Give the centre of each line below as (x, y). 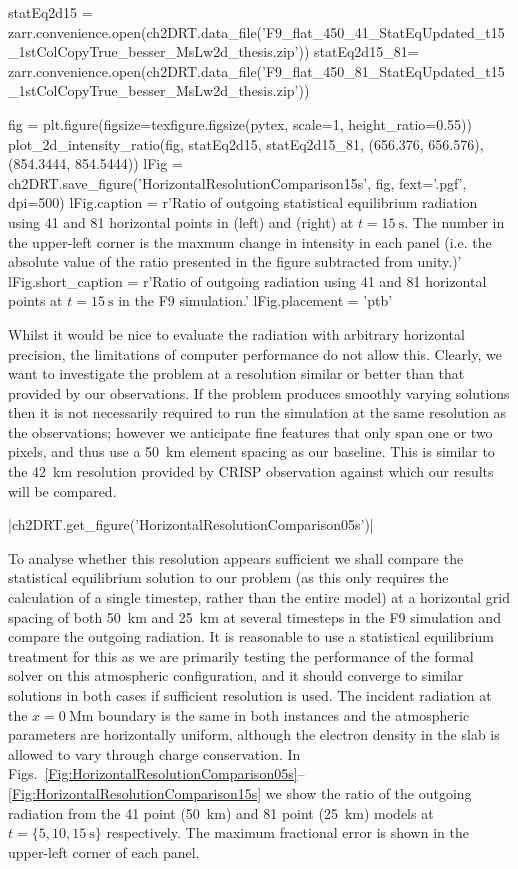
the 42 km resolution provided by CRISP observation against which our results (251, 471)
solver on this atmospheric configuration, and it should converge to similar (236, 675)
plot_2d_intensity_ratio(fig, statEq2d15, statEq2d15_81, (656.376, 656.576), (246, 143)
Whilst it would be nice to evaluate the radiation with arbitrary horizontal (236, 333)
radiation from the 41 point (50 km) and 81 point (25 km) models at (221, 812)
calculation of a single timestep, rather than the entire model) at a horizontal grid (259, 597)
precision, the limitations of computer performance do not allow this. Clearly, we (255, 353)
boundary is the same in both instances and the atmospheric (284, 714)
